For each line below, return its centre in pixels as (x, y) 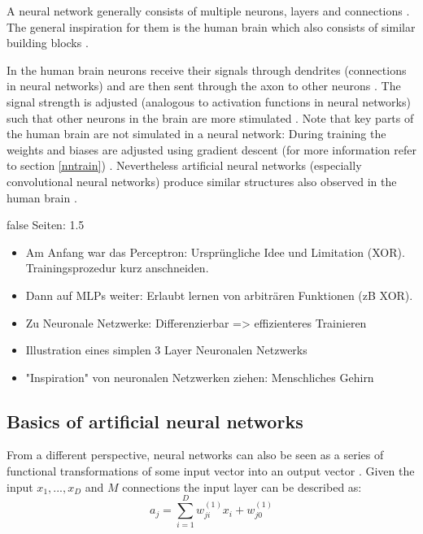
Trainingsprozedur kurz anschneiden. (117, 268)
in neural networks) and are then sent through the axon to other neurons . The (204, 86)
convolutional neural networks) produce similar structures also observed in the (202, 181)
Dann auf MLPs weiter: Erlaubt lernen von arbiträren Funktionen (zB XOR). (219, 295)
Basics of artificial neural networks (155, 421)
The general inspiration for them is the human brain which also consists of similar (211, 26)
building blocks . (48, 43)
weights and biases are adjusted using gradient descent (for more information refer (211, 149)
